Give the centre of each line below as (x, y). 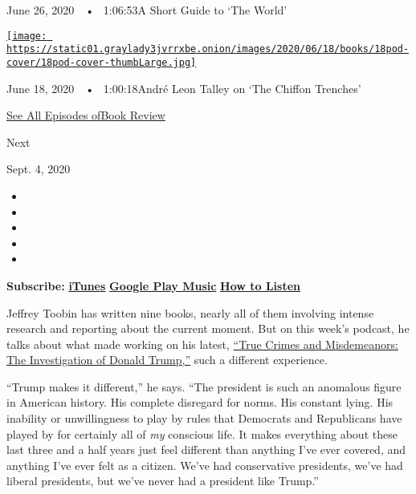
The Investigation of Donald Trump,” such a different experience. (167, 360)
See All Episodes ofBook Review (86, 115)
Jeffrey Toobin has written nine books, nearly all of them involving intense (190, 312)
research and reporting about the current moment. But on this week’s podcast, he (208, 328)
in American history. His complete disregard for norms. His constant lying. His (200, 402)
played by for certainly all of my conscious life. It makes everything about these (202, 433)
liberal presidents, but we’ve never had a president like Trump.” (163, 481)
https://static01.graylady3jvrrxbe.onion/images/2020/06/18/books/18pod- (208, 49)
